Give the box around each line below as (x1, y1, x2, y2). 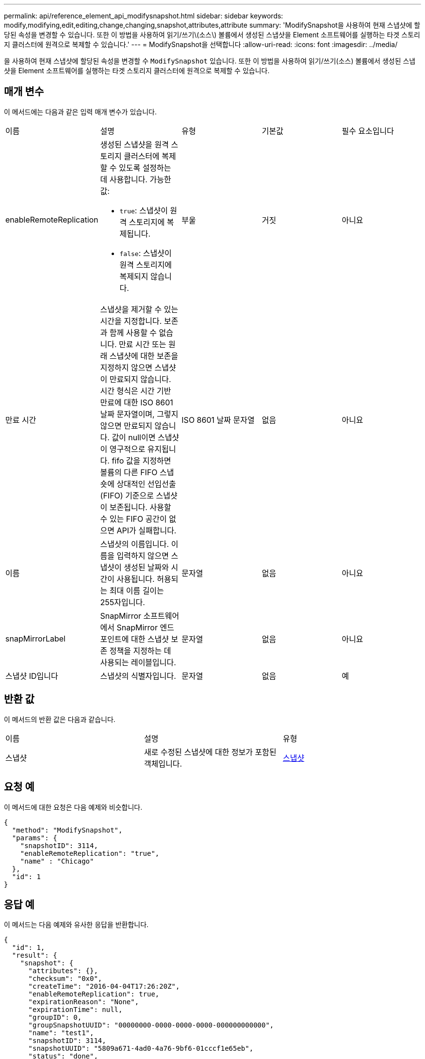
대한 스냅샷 (131, 634, 169, 644)
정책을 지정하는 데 (109, 645, 171, 656)
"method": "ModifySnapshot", (12, 826, 123, 834)
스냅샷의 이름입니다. (100, 539, 169, 549)
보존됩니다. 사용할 (109, 502, 171, 512)
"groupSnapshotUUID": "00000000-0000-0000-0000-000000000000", (28, 1021, 274, 1029)
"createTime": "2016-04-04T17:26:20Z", (28, 982, 180, 991)
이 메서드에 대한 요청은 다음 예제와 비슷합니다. (4, 802, 143, 811)
